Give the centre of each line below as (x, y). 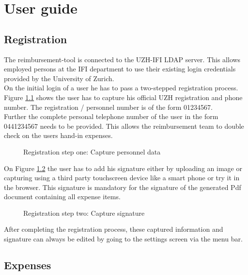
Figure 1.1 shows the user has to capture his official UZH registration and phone (123, 97)
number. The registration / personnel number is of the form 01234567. (108, 107)
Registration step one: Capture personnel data (92, 151)
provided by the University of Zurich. (59, 78)
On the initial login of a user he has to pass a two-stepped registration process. (121, 88)
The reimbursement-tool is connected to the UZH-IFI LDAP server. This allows (122, 59)
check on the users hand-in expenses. (58, 135)
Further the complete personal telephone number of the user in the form (111, 116)
